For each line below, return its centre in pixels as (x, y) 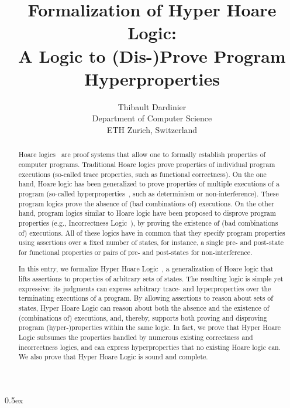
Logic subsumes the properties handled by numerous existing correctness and (136, 337)
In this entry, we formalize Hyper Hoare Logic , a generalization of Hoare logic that (146, 269)
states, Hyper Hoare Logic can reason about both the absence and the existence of (144, 308)
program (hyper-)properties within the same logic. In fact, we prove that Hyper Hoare (150, 327)
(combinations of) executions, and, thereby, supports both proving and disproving (143, 317)
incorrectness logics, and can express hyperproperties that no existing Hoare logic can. (150, 347)
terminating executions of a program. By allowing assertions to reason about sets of (146, 298)
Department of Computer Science (152, 118)
